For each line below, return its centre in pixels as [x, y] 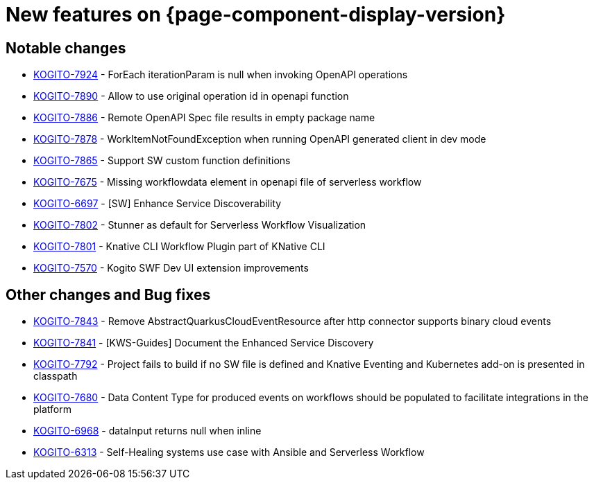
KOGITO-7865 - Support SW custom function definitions [162, 161]
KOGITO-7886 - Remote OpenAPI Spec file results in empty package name [204, 118]
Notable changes [66, 48]
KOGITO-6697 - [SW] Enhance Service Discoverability [158, 204]
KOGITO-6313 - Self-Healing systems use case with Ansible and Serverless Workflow [229, 452]
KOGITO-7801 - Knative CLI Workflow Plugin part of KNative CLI [179, 247]
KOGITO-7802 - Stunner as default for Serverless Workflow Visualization [200, 225]
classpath [56, 376]
